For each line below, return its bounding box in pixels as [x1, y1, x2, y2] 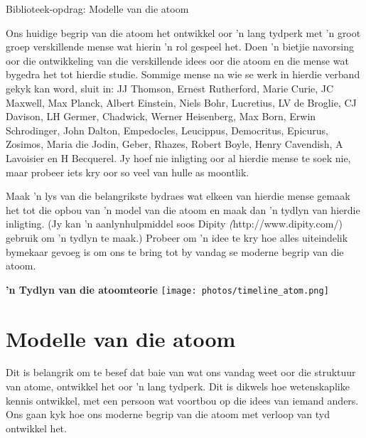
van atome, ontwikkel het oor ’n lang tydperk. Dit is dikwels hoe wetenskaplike [6, 379, 350, 394]
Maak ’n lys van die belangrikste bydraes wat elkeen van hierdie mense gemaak [6, 188, 350, 203]
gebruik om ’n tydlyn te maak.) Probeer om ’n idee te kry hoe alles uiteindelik [6, 230, 348, 245]
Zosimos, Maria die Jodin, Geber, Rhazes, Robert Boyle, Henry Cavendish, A [6, 137, 343, 151]
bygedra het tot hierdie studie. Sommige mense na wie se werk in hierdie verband [6, 67, 360, 82]
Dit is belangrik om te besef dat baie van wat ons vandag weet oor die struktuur [6, 365, 356, 380]
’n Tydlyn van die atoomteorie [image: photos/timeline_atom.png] [6, 282, 329, 297]
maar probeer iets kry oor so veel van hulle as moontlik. [6, 164, 249, 179]
